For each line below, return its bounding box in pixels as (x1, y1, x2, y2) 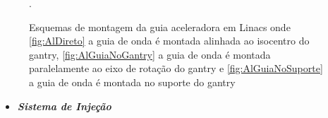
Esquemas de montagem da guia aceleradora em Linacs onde (29, 19, 291, 34)
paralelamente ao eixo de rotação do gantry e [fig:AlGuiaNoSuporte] (29, 61, 323, 76)
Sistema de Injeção (17, 98, 111, 113)
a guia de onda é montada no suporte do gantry (29, 74, 236, 89)
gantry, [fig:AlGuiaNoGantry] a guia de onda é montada (29, 47, 271, 61)
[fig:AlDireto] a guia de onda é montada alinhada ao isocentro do (29, 33, 310, 48)
